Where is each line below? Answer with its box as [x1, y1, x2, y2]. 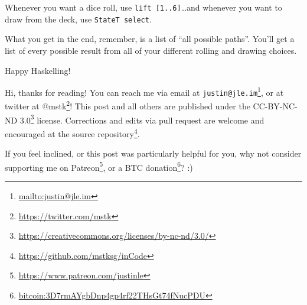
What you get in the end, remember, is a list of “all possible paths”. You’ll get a [5, 33, 295, 45]
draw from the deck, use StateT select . [5, 12, 152, 25]
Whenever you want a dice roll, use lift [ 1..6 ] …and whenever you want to [5, 1, 282, 13]
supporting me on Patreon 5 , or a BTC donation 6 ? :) [5, 159, 193, 173]
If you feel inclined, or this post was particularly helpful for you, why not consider [5, 147, 302, 160]
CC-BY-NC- [253, 100, 298, 112]
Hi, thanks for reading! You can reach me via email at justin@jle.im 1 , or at [5, 85, 284, 98]
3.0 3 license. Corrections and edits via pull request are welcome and [19, 112, 264, 126]
